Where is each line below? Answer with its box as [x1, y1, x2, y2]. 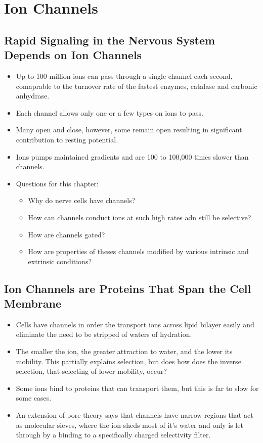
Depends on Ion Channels [4, 47, 142, 63]
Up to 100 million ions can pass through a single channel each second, [16, 70, 233, 81]
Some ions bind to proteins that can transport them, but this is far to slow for [16, 382, 259, 393]
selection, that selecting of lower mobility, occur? [16, 366, 167, 376]
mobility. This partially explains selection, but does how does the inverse [16, 356, 241, 366]
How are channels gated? [28, 229, 105, 239]
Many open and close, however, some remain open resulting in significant [16, 124, 242, 135]
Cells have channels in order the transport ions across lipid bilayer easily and [16, 319, 254, 329]
